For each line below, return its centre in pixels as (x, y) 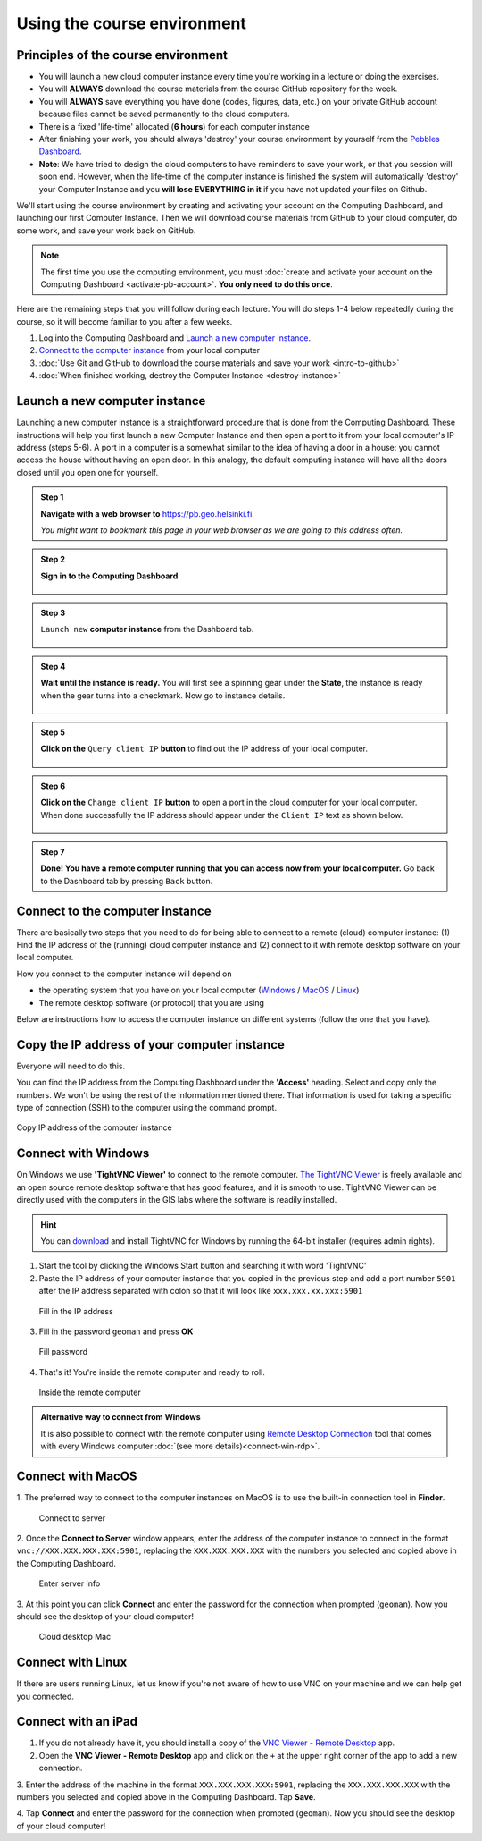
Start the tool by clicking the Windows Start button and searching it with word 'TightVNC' (203, 1266)
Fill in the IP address (76, 1311)
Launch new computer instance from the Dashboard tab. (147, 629)
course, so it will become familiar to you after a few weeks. (125, 321)
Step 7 (53, 852)
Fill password (63, 1352)
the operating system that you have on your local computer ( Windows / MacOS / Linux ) (199, 990)
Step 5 (53, 732)
